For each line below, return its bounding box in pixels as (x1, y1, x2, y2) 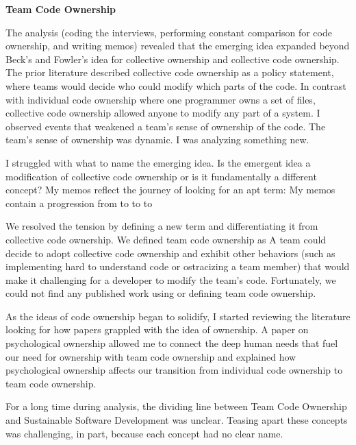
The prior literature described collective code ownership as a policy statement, (5, 65, 334, 80)
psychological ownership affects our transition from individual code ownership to (5, 363, 343, 377)
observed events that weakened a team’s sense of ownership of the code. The (5, 119, 326, 133)
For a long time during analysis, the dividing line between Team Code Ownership (5, 399, 347, 413)
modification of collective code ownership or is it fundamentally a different (5, 169, 317, 183)
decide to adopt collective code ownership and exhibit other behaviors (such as (5, 245, 335, 260)
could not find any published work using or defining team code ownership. (5, 286, 316, 300)
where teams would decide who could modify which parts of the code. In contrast (5, 78, 346, 93)
